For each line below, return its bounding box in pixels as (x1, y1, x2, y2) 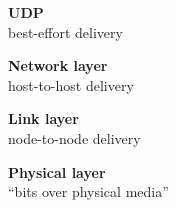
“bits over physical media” (8, 181, 169, 202)
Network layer (8, 55, 108, 76)
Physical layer (8, 161, 106, 182)
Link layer (8, 108, 79, 129)
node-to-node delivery (8, 127, 141, 148)
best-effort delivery (8, 21, 123, 42)
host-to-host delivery (8, 74, 134, 95)
